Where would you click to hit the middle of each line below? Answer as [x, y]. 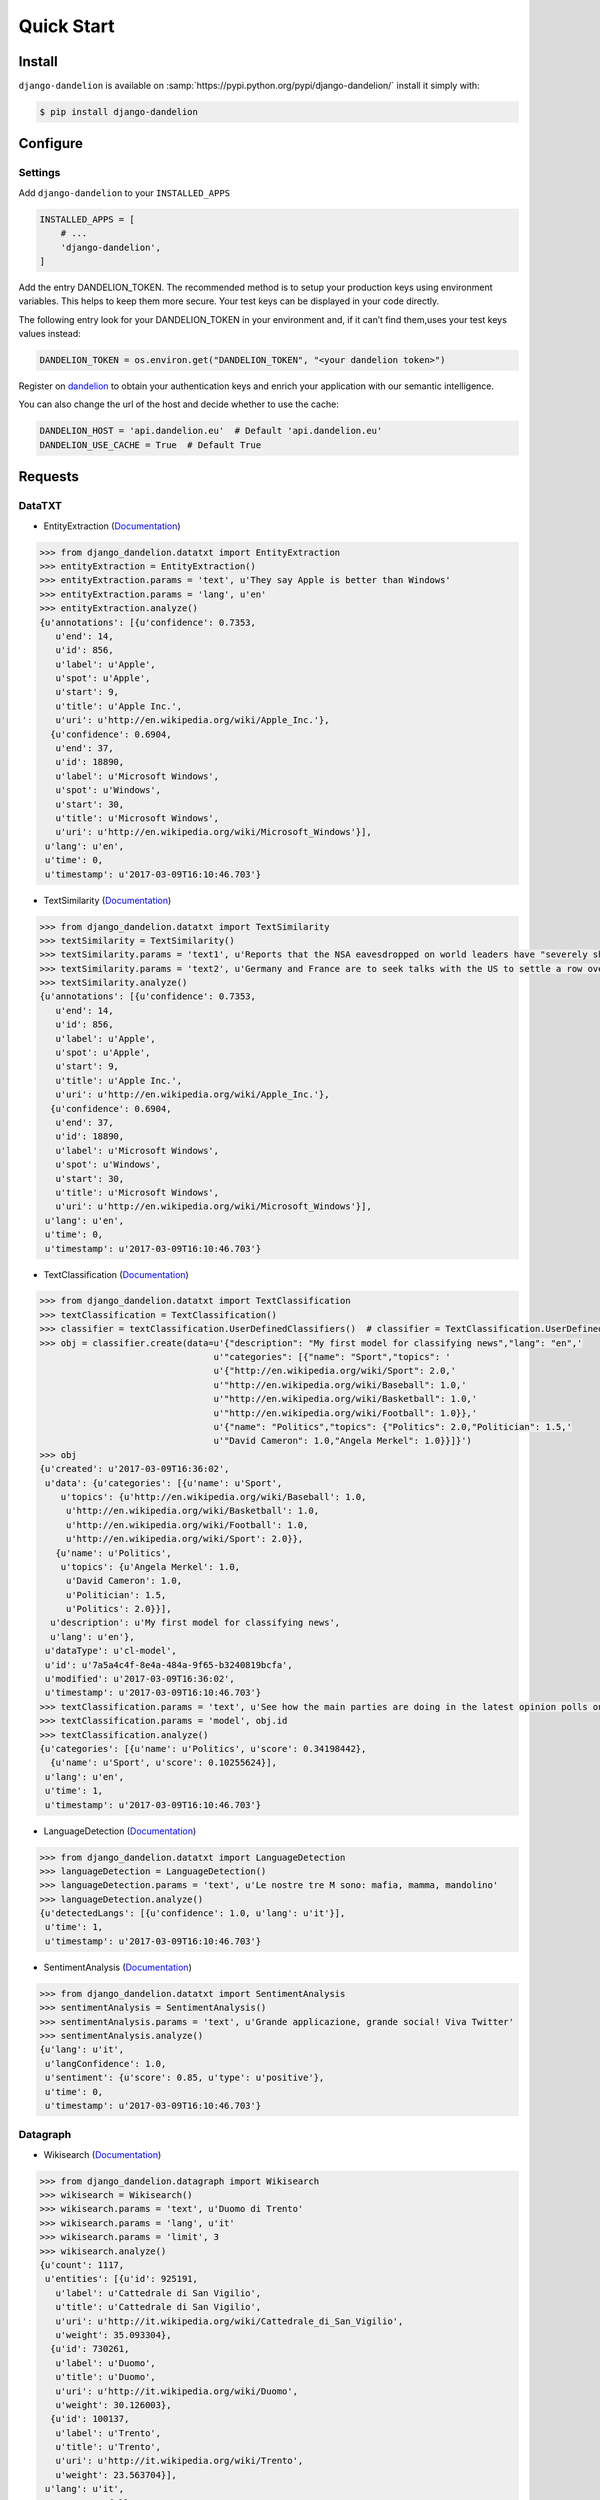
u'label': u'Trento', [108, 2433]
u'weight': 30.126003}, [113, 2404]
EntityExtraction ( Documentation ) [112, 526]
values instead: [50, 334]
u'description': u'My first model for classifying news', [195, 1623]
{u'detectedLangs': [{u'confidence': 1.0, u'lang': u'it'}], [192, 1913]
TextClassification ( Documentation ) [116, 1274]
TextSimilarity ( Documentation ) [107, 900]
